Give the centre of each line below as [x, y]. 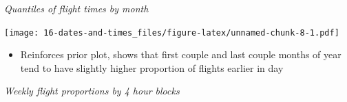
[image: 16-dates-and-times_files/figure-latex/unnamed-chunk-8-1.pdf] [172, 33]
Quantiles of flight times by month [76, 8]
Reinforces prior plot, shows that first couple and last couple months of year [181, 54]
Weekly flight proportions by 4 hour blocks [92, 91]
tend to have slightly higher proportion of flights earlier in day [152, 67]
